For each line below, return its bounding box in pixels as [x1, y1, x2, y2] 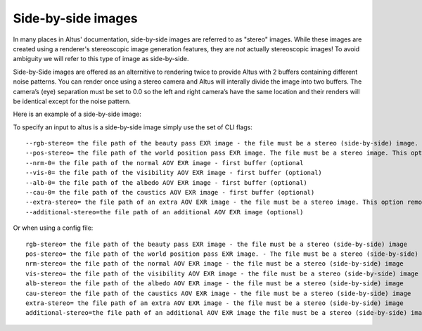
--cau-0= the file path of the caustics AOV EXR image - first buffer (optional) [25, 188, 315, 197]
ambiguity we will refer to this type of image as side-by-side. [13, 55, 189, 63]
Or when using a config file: [13, 223, 94, 232]
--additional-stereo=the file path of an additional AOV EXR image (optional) [25, 208, 304, 216]
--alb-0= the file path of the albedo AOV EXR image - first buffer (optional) [25, 179, 307, 186]
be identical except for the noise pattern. [13, 97, 132, 105]
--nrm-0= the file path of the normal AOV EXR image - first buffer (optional [25, 159, 304, 167]
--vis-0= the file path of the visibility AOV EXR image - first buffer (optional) [25, 169, 323, 177]
